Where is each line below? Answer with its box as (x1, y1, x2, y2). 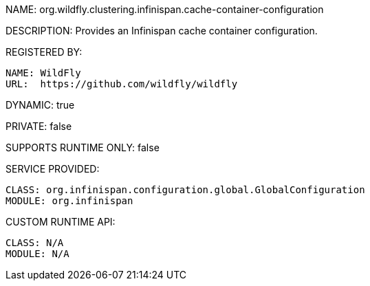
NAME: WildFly (6, 67, 81, 78)
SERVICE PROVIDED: (6, 163, 100, 175)
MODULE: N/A (6, 248, 69, 259)
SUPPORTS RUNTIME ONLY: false (6, 142, 160, 153)
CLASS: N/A (6, 237, 64, 248)
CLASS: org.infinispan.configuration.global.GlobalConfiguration (6, 184, 365, 195)
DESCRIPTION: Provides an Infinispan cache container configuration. (6, 25, 318, 36)
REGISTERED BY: (6, 46, 83, 58)
